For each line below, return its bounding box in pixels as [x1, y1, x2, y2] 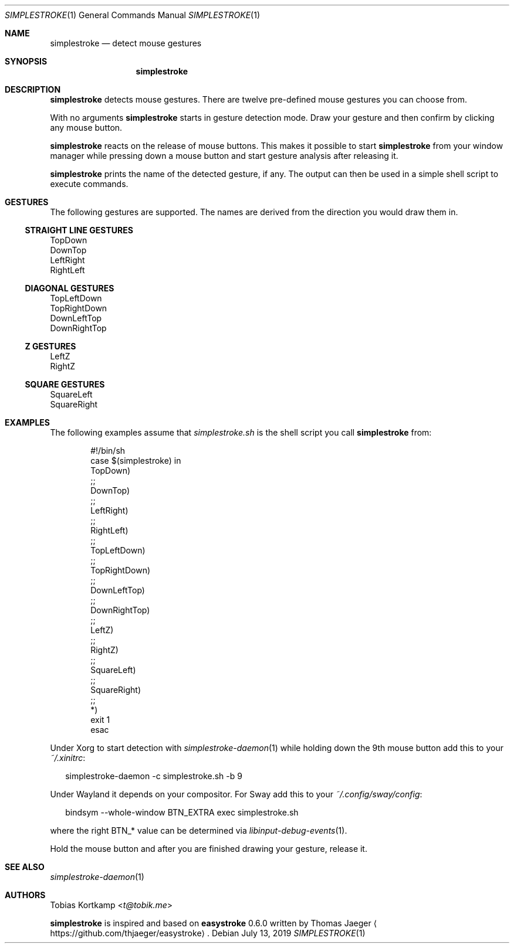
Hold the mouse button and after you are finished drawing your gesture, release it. [50, 844, 367, 854]
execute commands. [50, 179, 128, 189]
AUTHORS [5, 890, 46, 900]
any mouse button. [50, 123, 123, 132]
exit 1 [90, 715, 110, 725]
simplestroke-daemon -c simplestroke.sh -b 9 [65, 771, 242, 781]
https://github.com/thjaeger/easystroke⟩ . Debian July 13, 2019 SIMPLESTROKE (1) [50, 928, 366, 938]
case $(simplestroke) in [90, 456, 181, 465]
